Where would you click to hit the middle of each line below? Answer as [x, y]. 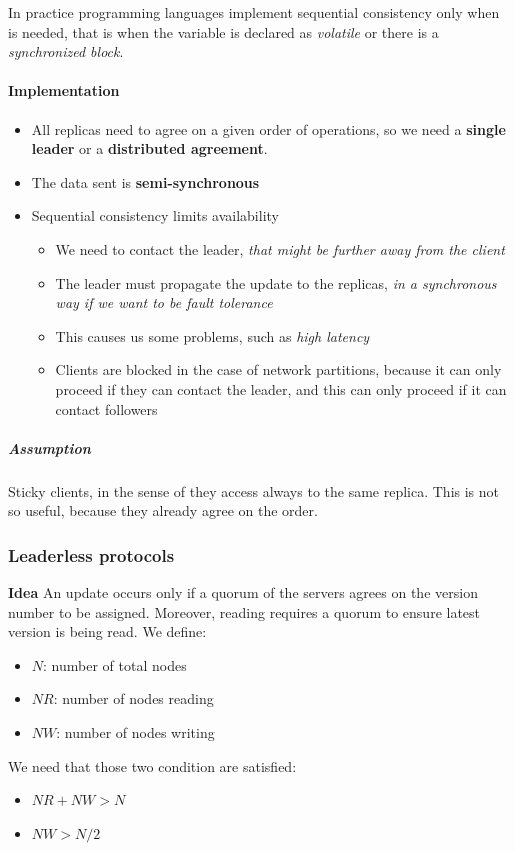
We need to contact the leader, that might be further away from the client [280, 248]
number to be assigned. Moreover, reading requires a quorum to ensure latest [244, 611]
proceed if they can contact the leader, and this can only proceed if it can [281, 388]
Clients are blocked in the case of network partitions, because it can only [278, 369]
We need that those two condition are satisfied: [152, 765]
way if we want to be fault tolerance [164, 302]
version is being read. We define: [107, 631]
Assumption [49, 447]
